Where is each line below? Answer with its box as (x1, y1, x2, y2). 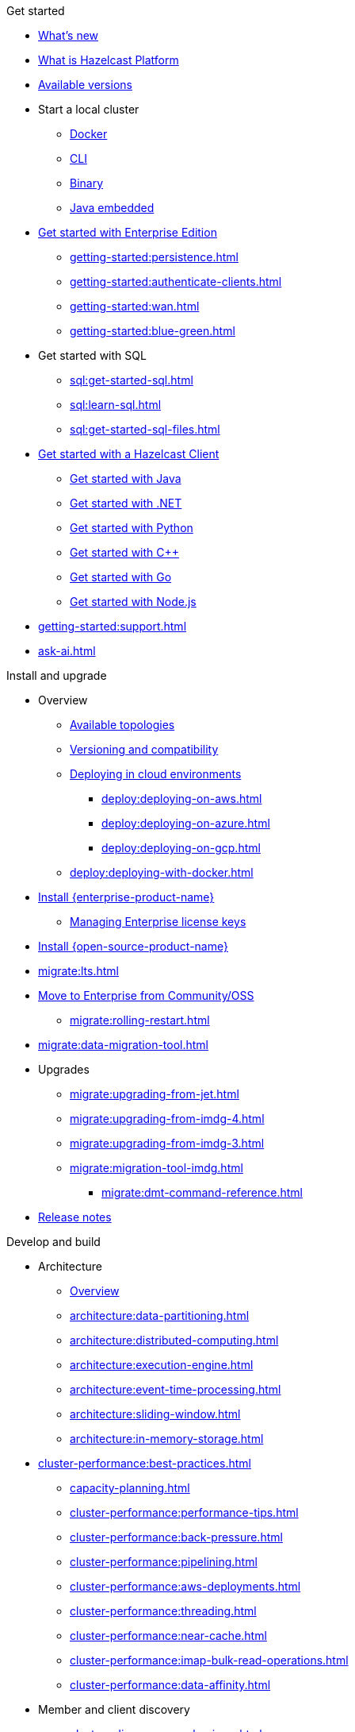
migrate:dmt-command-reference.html (101, 1186, 303, 1199)
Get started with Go (70, 570, 172, 584)
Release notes (38, 1210, 112, 1224)
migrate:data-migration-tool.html (38, 1038, 209, 1051)
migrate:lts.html (38, 964, 119, 978)
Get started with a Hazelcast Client (38, 447, 219, 461)
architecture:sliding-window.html (70, 1407, 241, 1421)
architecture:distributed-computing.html (70, 1333, 279, 1347)
